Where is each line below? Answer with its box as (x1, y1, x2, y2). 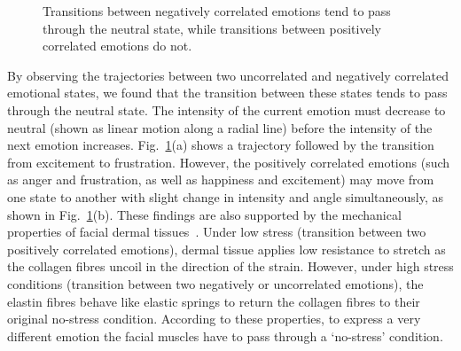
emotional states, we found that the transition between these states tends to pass (7, 83, 448, 102)
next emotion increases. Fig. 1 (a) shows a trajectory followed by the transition (7, 136, 434, 154)
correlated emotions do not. (43, 36, 192, 55)
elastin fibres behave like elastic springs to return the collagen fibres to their (7, 292, 420, 310)
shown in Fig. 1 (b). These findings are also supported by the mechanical (7, 205, 402, 223)
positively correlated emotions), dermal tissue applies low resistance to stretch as (7, 239, 446, 258)
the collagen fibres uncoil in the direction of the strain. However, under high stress (7, 257, 454, 276)
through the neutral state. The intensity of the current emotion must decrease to (7, 100, 446, 119)
